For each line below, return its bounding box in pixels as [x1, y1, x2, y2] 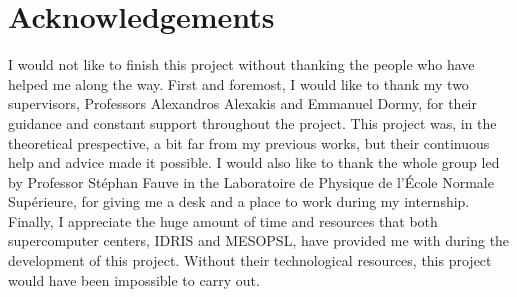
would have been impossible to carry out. [8, 269, 260, 290]
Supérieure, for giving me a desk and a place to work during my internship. [8, 191, 470, 212]
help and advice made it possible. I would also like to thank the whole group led [8, 152, 500, 173]
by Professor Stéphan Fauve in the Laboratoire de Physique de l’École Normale [8, 171, 494, 192]
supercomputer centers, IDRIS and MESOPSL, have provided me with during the [8, 230, 510, 251]
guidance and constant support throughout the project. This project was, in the [8, 112, 497, 133]
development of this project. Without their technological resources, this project [8, 250, 492, 271]
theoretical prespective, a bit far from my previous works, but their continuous [8, 132, 490, 153]
